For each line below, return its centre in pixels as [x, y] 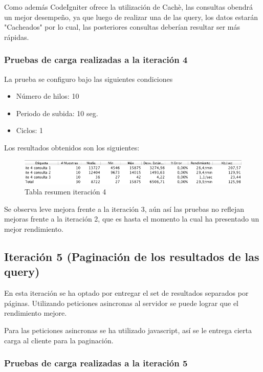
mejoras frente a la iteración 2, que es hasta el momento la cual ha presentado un [132, 219]
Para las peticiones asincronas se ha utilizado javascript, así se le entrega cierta [128, 330]
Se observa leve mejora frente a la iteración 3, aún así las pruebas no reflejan [124, 209]
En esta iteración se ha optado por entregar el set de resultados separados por [126, 293]
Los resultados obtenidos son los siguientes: [72, 147]
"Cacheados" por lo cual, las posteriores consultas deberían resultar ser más [122, 27]
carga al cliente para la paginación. [59, 340]
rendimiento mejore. [36, 313]
